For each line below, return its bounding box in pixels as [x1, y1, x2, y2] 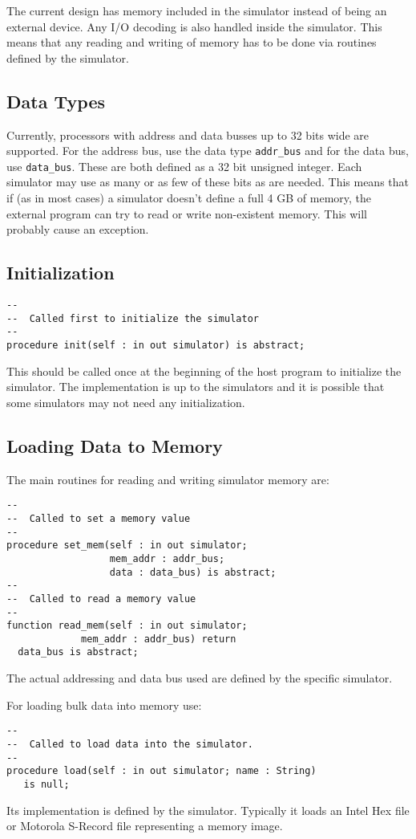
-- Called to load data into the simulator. [6, 738, 253, 750]
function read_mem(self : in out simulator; [6, 620, 248, 632]
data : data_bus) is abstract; [109, 566, 277, 578]
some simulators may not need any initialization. [6, 393, 245, 410]
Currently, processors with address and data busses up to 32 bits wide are [6, 126, 370, 143]
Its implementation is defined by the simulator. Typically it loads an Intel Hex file [6, 801, 410, 818]
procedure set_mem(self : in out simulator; [6, 540, 248, 552]
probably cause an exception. [6, 221, 149, 238]
